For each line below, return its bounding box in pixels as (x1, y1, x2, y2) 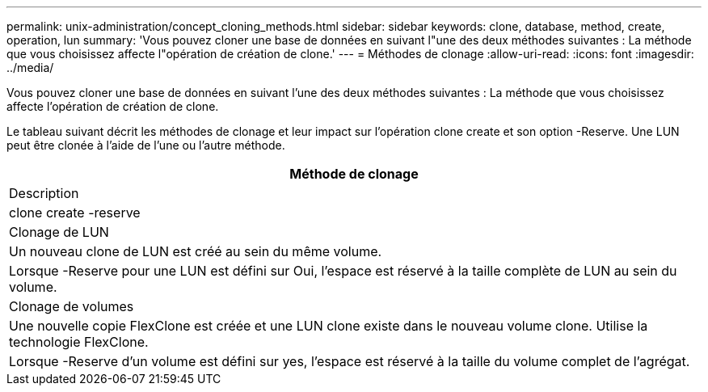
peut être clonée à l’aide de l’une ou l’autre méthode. (6, 138, 285, 152)
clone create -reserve (9, 204, 141, 221)
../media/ (6, 61, 54, 74)
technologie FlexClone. (9, 334, 149, 350)
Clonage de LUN (9, 224, 109, 240)
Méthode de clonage (289, 166, 419, 182)
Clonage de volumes (9, 298, 134, 314)
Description (9, 185, 79, 201)
